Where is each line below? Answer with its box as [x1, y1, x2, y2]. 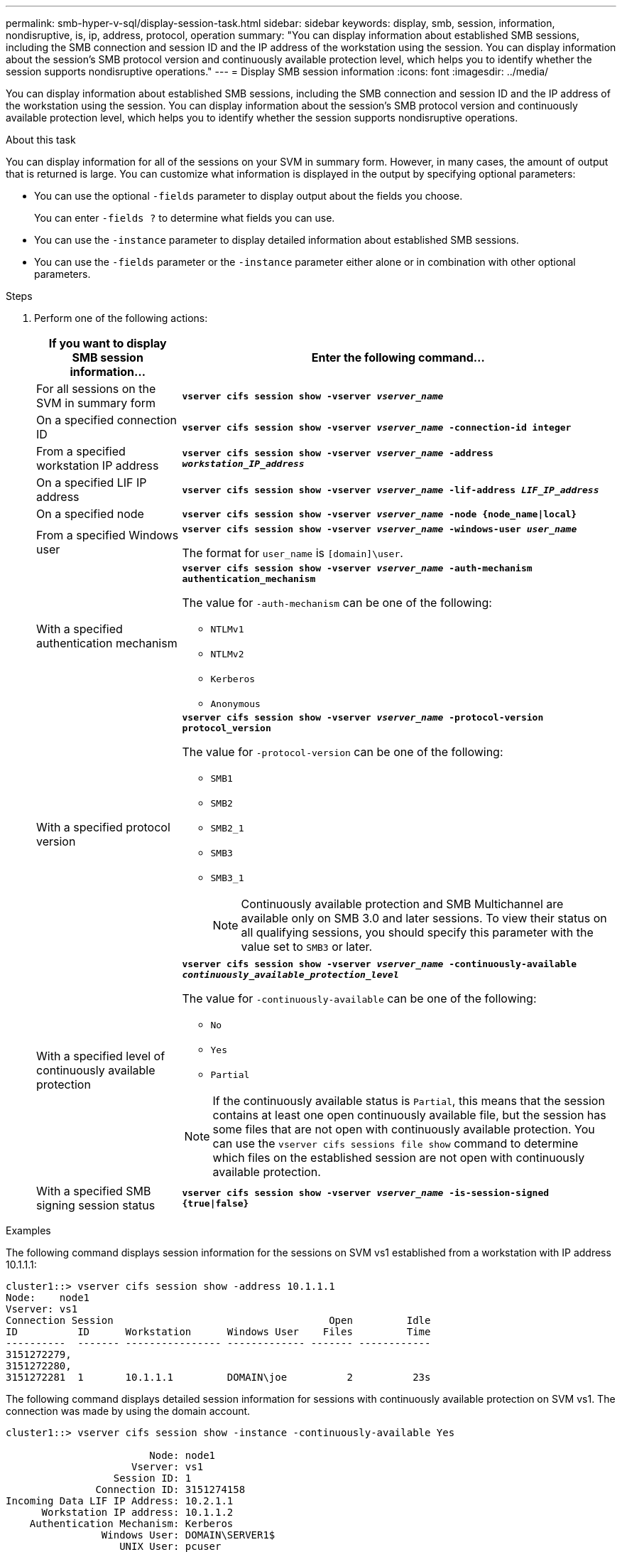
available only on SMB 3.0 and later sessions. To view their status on [241, 911, 607, 925]
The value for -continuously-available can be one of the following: [182, 991, 537, 1006]
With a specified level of [36, 1048, 165, 1063]
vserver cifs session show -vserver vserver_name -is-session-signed [182, 1187, 550, 1198]
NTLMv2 [210, 649, 244, 659]
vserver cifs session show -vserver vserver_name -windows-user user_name [182, 524, 577, 534]
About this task [6, 134, 76, 146]
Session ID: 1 [113, 1472, 192, 1484]
